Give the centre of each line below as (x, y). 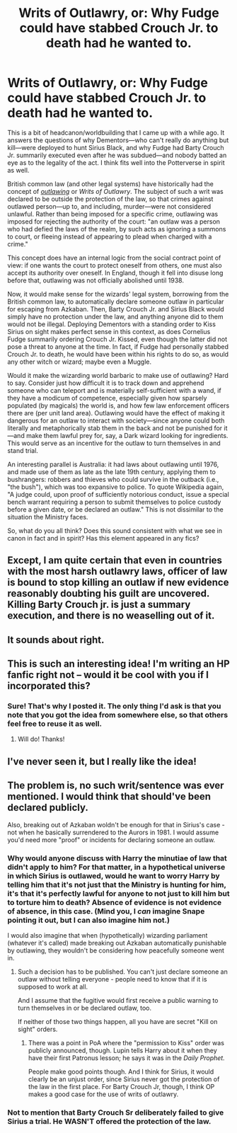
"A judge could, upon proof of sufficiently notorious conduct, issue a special (118, 494)
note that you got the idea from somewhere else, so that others (118, 715)
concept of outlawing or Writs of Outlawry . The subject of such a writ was (116, 191)
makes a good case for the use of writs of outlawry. (103, 1094)
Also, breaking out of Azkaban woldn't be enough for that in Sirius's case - (116, 824)
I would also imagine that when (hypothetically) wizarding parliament (108, 935)
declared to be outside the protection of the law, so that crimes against (110, 199)
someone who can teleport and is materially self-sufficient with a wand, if (114, 390)
